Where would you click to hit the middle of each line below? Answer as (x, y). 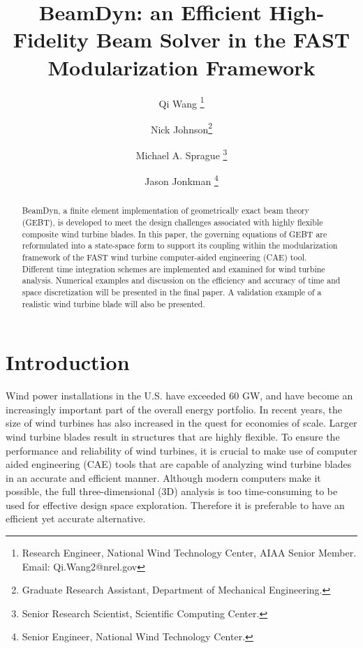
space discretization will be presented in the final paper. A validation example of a (172, 292)
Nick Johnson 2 (181, 128)
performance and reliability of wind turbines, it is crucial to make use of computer (181, 450)
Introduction (68, 362)
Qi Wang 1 (181, 102)
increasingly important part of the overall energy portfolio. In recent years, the (174, 409)
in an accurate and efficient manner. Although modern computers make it (163, 477)
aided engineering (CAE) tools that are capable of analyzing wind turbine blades (179, 464)
